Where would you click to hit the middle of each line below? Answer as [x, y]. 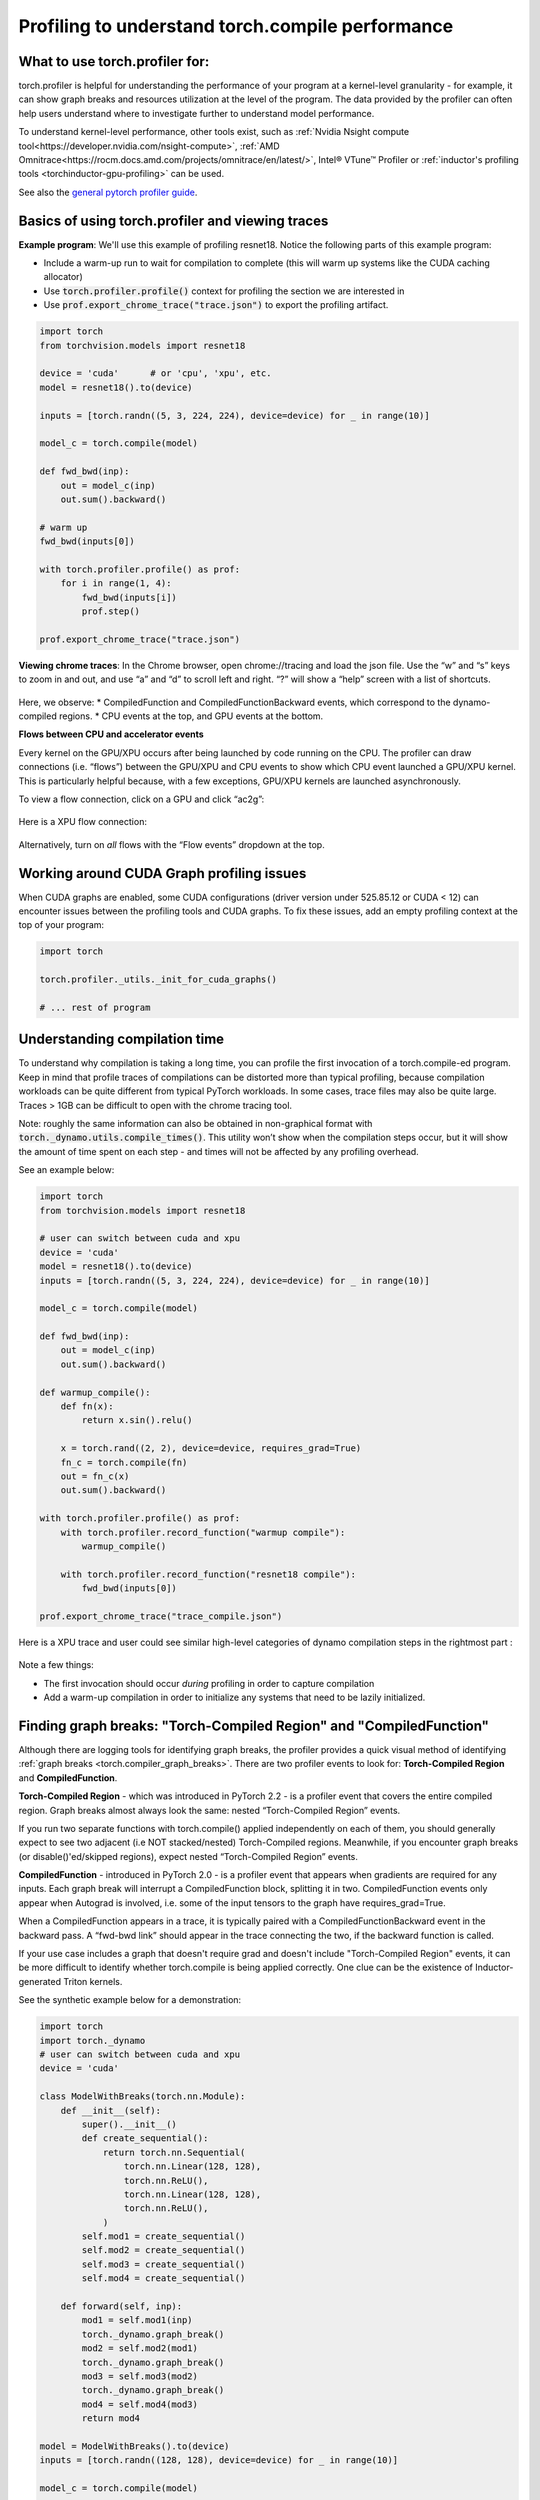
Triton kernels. [93, 1981]
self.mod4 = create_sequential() [163, 2278]
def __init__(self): [111, 2110]
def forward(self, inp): [121, 2306]
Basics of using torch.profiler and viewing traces [173, 220]
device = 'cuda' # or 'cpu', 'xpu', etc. [155, 373]
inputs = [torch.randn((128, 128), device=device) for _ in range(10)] [219, 2460]
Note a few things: [56, 1665]
